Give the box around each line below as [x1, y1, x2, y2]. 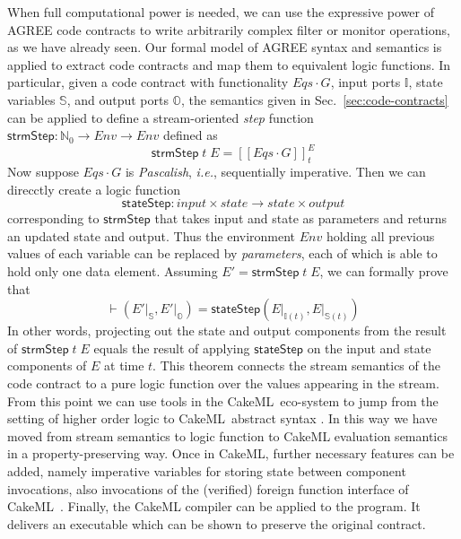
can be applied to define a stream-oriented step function [7, 108, 314, 126]
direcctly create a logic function [7, 179, 180, 198]
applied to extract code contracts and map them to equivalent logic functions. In [7, 55, 451, 74]
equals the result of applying [93, 338, 250, 357]
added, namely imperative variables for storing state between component [7, 461, 406, 480]
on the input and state [307, 338, 431, 357]
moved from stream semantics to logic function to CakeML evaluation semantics [7, 426, 448, 445]
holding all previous [326, 226, 435, 245]
